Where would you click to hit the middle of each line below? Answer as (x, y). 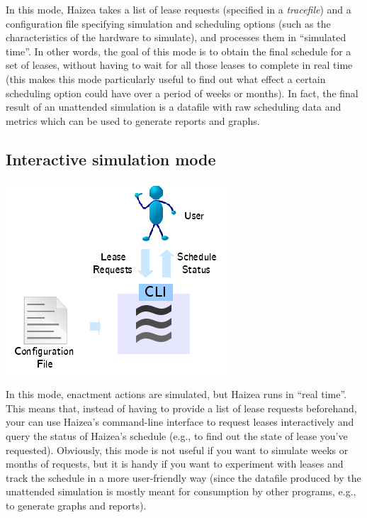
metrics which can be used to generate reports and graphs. (133, 120)
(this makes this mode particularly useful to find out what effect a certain (166, 78)
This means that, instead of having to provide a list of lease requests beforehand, (181, 408)
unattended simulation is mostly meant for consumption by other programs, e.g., (181, 491)
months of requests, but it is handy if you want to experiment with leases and (175, 464)
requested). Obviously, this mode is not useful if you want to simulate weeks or (177, 450)
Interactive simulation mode (111, 159)
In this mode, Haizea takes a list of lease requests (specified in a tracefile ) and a (179, 9)
